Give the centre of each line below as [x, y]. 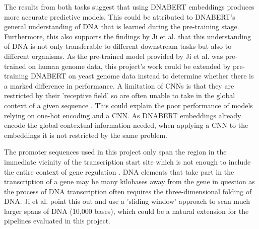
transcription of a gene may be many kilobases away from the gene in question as [129, 181]
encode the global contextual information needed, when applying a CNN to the [126, 125]
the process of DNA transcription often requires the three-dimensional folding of [128, 191]
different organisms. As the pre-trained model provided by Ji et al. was [114, 56]
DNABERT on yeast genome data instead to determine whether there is [142, 76]
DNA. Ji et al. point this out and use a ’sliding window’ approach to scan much [127, 201]
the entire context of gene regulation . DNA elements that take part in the [119, 171]
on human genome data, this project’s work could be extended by [129, 66]
